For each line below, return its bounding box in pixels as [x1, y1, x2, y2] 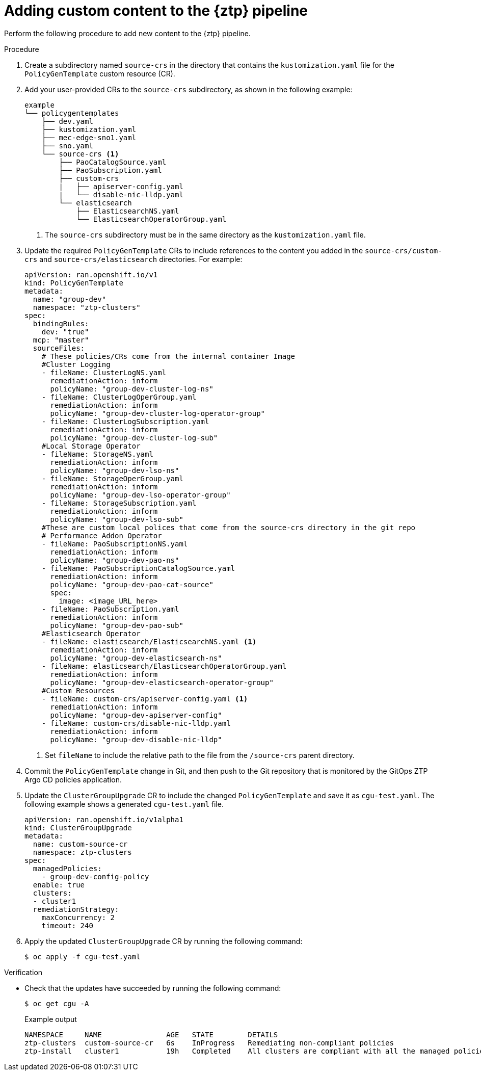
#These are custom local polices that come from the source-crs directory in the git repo [41, 523, 416, 532]
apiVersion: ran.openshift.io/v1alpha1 [24, 815, 183, 824]
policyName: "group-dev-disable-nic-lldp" [50, 735, 222, 744]
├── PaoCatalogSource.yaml [59, 158, 167, 166]
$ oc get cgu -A [24, 999, 89, 1008]
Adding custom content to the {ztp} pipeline [4, 2, 308, 19]
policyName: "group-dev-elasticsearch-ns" [50, 653, 222, 662]
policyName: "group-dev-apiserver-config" [50, 711, 222, 719]
